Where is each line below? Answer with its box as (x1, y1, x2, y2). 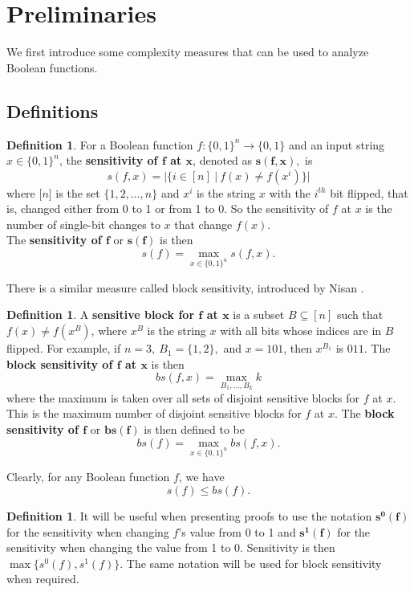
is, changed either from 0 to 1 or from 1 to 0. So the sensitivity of (6, 200, 329, 217)
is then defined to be (144, 421, 245, 438)
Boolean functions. (6, 59, 98, 76)
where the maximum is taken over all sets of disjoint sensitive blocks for (6, 389, 360, 406)
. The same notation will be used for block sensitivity (120, 554, 382, 571)
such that (336, 306, 384, 323)
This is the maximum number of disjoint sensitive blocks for (6, 405, 302, 422)
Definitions (6, 98, 99, 123)
